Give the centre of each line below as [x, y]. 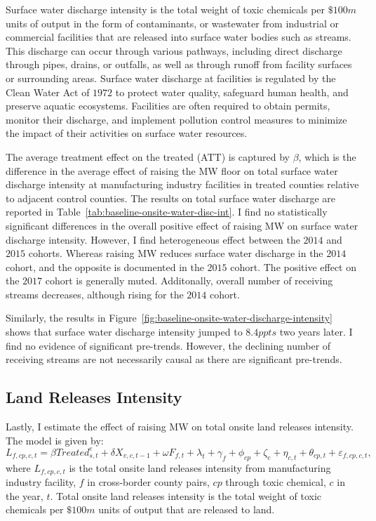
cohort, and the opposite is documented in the [105, 266]
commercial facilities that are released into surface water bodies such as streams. [179, 37]
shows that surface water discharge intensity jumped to [124, 332]
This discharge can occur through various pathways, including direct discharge [174, 50]
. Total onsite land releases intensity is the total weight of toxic [186, 495]
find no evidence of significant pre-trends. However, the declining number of [168, 345]
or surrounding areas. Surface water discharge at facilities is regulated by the [171, 78]
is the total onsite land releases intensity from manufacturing [200, 467]
